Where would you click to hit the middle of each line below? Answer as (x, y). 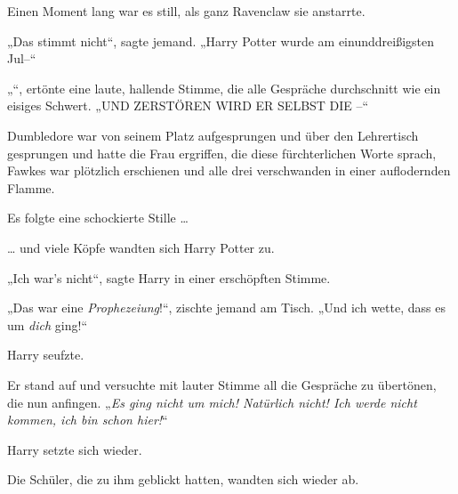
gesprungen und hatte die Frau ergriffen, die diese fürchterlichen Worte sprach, (222, 153)
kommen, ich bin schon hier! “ (88, 420)
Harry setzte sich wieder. (75, 449)
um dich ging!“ (47, 324)
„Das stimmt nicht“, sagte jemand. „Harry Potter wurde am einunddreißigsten (221, 40)
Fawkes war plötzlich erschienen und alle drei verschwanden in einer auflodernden (229, 170)
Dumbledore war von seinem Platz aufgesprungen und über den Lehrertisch (213, 135)
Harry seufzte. (46, 355)
